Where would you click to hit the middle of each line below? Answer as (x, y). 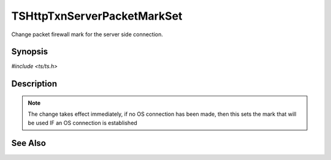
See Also (29, 143)
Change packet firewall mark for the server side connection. (87, 34)
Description (34, 84)
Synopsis (30, 52)
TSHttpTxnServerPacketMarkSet (97, 16)
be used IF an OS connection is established (82, 123)
